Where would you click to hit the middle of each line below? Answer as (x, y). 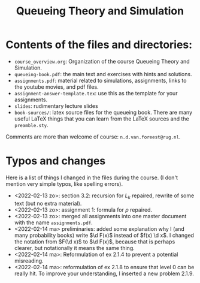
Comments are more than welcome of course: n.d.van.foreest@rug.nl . (93, 137)
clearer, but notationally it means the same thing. (75, 248)
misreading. (29, 261)
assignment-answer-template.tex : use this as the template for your (96, 93)
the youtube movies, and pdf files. (57, 87)
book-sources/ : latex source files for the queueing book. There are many (103, 112)
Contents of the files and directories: (99, 45)
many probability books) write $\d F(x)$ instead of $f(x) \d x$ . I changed (104, 235)
